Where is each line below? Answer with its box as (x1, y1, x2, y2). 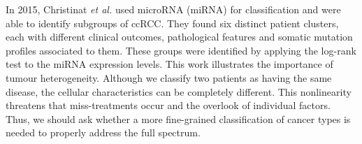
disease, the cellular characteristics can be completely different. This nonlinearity (6, 84, 352, 99)
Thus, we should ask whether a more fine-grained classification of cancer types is (6, 111, 351, 126)
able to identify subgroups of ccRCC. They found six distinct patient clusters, (6, 15, 339, 30)
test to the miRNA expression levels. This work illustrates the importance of (6, 57, 333, 71)
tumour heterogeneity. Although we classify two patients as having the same (6, 70, 332, 85)
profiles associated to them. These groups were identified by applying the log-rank (6, 43, 356, 57)
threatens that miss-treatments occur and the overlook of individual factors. (6, 98, 331, 113)
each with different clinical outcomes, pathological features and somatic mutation (6, 29, 353, 44)
